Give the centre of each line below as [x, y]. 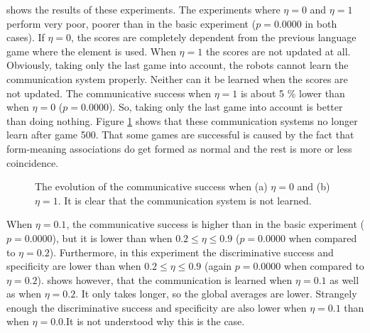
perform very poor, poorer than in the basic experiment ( [131, 23]
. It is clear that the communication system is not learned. [185, 200]
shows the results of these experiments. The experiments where [143, 9]
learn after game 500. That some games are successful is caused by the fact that [180, 135]
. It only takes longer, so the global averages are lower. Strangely [216, 294]
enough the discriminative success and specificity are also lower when [157, 307]
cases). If [26, 37]
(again [218, 266]
